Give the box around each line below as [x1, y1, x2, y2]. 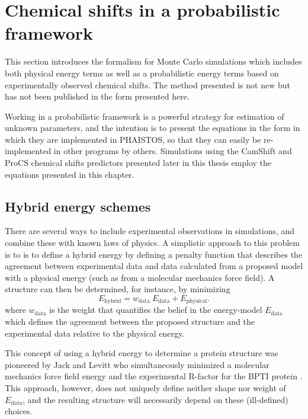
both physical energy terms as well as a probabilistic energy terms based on [5, 66, 279, 79]
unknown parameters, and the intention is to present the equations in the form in [5, 121, 300, 134]
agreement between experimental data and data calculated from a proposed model [5, 260, 303, 272]
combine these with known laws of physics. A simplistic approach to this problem [5, 236, 300, 249]
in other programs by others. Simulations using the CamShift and [53, 145, 292, 157]
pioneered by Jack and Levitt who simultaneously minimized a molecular [5, 358, 269, 370]
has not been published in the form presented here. [5, 90, 190, 103]
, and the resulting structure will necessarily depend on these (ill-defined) [23, 393, 288, 405]
